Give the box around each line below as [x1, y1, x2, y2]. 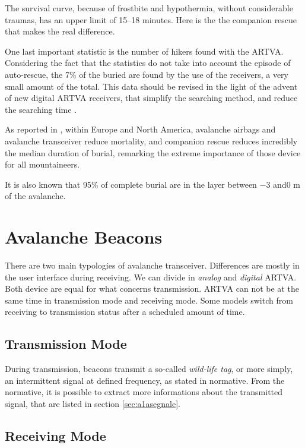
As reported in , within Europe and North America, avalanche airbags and [5, 123, 276, 135]
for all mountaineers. [5, 158, 80, 171]
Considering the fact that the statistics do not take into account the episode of [5, 56, 291, 69]
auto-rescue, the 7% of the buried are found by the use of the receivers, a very [5, 68, 288, 80]
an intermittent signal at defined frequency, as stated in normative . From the [5, 374, 285, 386]
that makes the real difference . [5, 25, 115, 37]
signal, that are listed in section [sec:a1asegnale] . [5, 397, 180, 409]
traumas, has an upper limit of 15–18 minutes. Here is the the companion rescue [5, 13, 297, 26]
